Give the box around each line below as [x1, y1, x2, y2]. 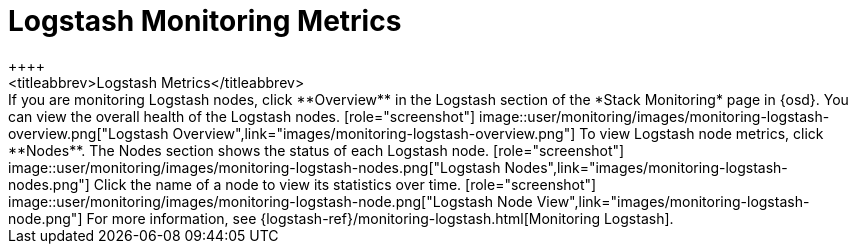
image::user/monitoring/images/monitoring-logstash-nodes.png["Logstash [8, 158, 501, 176]
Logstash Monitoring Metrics [8, 4, 402, 38]
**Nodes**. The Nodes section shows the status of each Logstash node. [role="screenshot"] [8, 141, 625, 159]
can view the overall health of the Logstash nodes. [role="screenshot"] [8, 107, 476, 125]
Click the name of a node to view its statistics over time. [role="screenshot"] [93, 175, 597, 193]
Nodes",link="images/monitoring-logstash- [504, 158, 788, 176]
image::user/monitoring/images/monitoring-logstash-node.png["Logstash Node [8, 192, 533, 210]
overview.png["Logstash [8, 124, 169, 142]
